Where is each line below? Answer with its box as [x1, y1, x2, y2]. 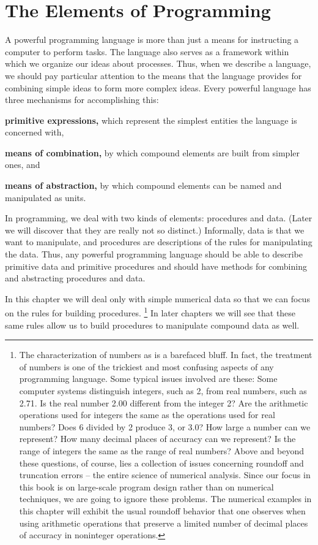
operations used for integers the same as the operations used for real [19, 408, 275, 421]
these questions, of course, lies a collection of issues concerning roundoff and [19, 456, 304, 469]
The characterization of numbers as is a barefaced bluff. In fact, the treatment [19, 348, 312, 361]
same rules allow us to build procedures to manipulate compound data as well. [5, 318, 300, 331]
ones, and [5, 158, 40, 171]
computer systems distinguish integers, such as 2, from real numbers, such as [19, 384, 307, 397]
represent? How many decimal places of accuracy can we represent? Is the [19, 432, 296, 445]
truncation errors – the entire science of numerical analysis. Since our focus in [19, 468, 311, 481]
